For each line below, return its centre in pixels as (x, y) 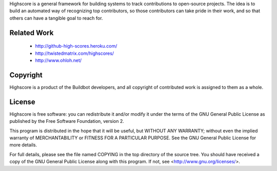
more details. (23, 145)
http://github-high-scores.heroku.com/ (76, 46)
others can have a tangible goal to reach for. (56, 18)
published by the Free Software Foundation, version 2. (67, 121)
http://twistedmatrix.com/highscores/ (75, 53)
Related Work (32, 33)
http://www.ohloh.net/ (58, 60)
